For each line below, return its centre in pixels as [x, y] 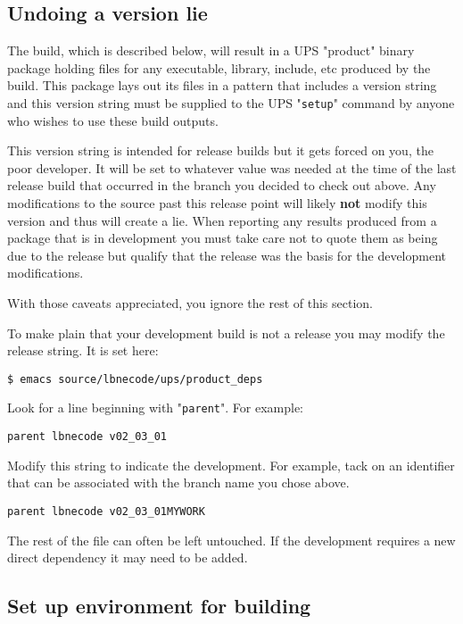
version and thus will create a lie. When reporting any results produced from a [222, 220]
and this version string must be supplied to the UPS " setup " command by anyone [231, 102]
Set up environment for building [159, 606]
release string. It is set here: [83, 350]
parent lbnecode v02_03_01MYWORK [106, 511]
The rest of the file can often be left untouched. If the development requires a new [231, 540]
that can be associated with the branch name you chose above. [178, 483]
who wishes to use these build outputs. [113, 120]
